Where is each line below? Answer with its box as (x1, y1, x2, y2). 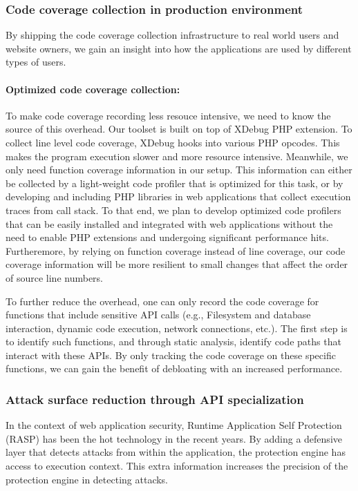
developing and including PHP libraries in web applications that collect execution (6, 189, 351, 204)
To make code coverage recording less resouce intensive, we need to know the (6, 108, 331, 122)
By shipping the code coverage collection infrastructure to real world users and (6, 28, 339, 42)
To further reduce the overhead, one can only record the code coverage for (6, 293, 319, 308)
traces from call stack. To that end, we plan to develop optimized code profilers (6, 202, 341, 217)
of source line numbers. (6, 270, 104, 285)
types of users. (6, 55, 66, 69)
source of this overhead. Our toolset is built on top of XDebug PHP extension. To (6, 122, 352, 136)
